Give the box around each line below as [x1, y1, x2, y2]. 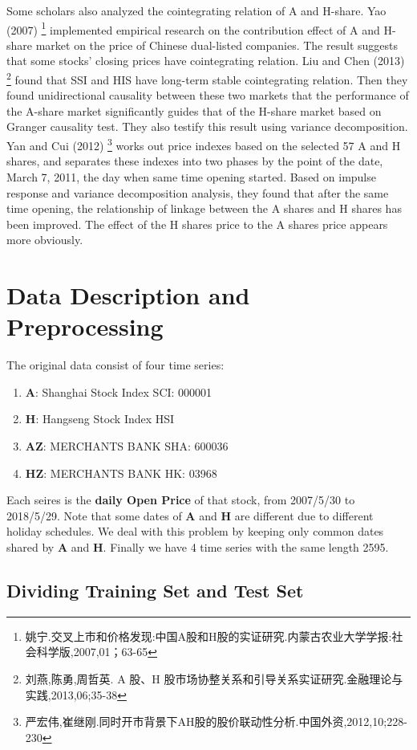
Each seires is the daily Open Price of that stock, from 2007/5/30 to [6, 491, 355, 508]
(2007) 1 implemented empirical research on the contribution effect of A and [6, 18, 380, 38]
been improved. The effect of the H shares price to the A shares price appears [6, 215, 388, 232]
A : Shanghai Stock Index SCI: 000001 [25, 383, 213, 400]
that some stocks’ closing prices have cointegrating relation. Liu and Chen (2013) [6, 52, 405, 69]
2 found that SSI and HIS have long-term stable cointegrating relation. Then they [6, 69, 408, 88]
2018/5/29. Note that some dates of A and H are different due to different [6, 507, 374, 524]
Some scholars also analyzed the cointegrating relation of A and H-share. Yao [6, 2, 387, 18]
